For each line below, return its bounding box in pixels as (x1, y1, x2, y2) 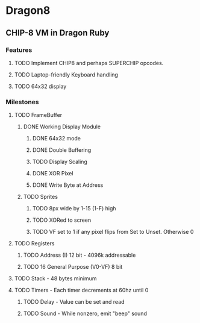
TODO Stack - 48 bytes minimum (14, 275, 97, 282)
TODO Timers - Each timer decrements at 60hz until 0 (14, 287, 149, 294)
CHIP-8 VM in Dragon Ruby (5, 28, 110, 38)
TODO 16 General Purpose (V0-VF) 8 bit (23, 263, 123, 271)
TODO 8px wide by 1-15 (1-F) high (32, 205, 116, 212)
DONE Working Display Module (23, 123, 101, 130)
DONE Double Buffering (32, 146, 92, 154)
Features (5, 46, 33, 54)
